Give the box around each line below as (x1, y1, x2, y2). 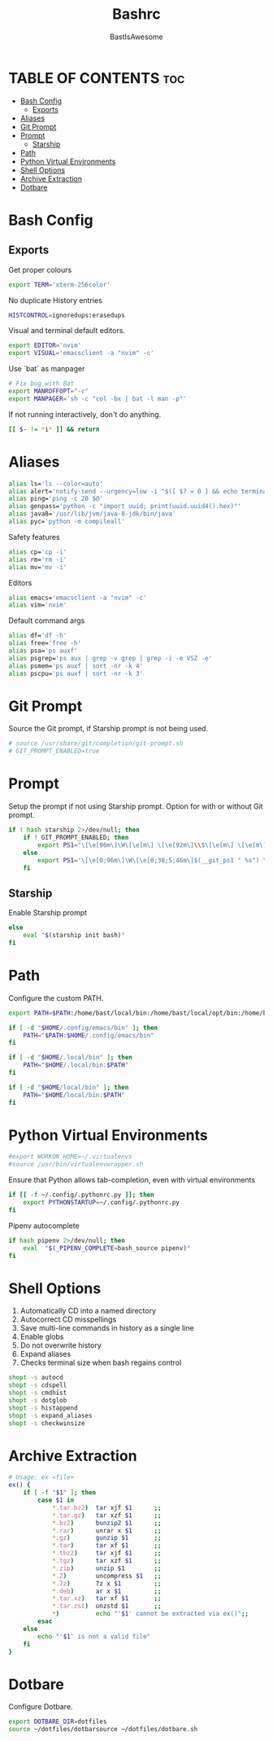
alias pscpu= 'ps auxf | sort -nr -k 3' (8, 669, 144, 678)
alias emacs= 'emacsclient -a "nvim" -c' (8, 594, 148, 602)
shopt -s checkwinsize (8, 1419, 85, 1427)
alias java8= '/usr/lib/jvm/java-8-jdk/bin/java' (8, 510, 176, 518)
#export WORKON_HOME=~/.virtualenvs (8, 1153, 132, 1161)
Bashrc (112, 5, 161, 24)
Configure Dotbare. (8, 1702, 73, 1712)
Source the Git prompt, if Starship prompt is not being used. (8, 724, 209, 734)
